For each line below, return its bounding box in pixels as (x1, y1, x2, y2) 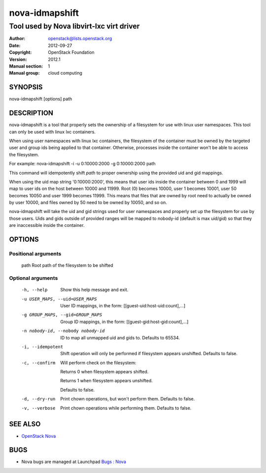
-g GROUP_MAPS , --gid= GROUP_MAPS (21, 312, 102, 318)
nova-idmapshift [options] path (9, 96, 72, 102)
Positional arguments (9, 251, 62, 257)
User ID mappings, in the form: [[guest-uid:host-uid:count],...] (60, 302, 186, 308)
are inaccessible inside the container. (9, 222, 85, 228)
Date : (9, 42, 21, 48)
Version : (9, 56, 27, 62)
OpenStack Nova (21, 433, 56, 439)
